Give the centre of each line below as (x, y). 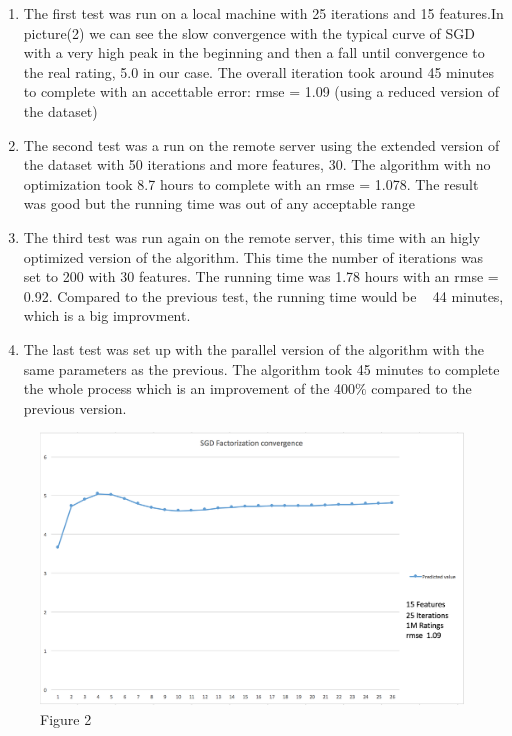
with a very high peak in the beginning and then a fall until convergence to (254, 52)
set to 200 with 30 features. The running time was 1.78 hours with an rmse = (261, 276)
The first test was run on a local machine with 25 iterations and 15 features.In (263, 13)
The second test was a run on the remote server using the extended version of (261, 144)
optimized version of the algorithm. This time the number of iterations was (253, 256)
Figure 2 (66, 718)
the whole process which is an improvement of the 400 (189, 388)
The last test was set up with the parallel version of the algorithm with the (253, 348)
